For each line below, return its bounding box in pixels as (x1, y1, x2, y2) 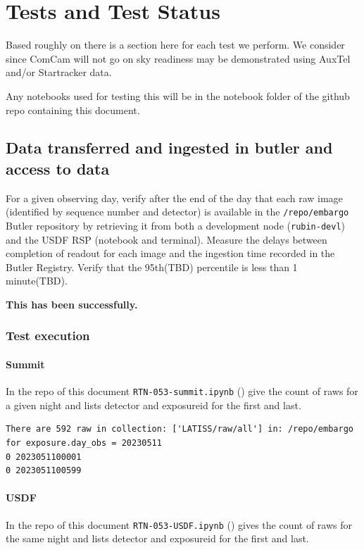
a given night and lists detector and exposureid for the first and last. (6, 397, 301, 412)
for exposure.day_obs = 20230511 (6, 438, 162, 449)
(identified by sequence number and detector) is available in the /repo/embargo (6, 204, 349, 219)
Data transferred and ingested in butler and (6, 137, 333, 158)
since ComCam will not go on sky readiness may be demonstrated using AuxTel (6, 51, 351, 65)
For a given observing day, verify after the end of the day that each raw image (6, 190, 343, 205)
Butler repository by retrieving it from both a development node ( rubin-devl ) (6, 218, 346, 232)
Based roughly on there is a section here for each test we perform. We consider (6, 37, 345, 52)
